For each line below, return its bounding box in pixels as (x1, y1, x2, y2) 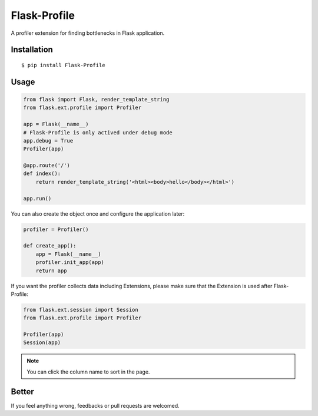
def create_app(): (23, 242, 77, 249)
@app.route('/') (23, 162, 71, 169)
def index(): (23, 170, 61, 177)
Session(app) (23, 339, 61, 346)
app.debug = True (23, 137, 74, 144)
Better (11, 387, 35, 397)
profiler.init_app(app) (35, 259, 104, 266)
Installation (11, 45, 53, 55)
